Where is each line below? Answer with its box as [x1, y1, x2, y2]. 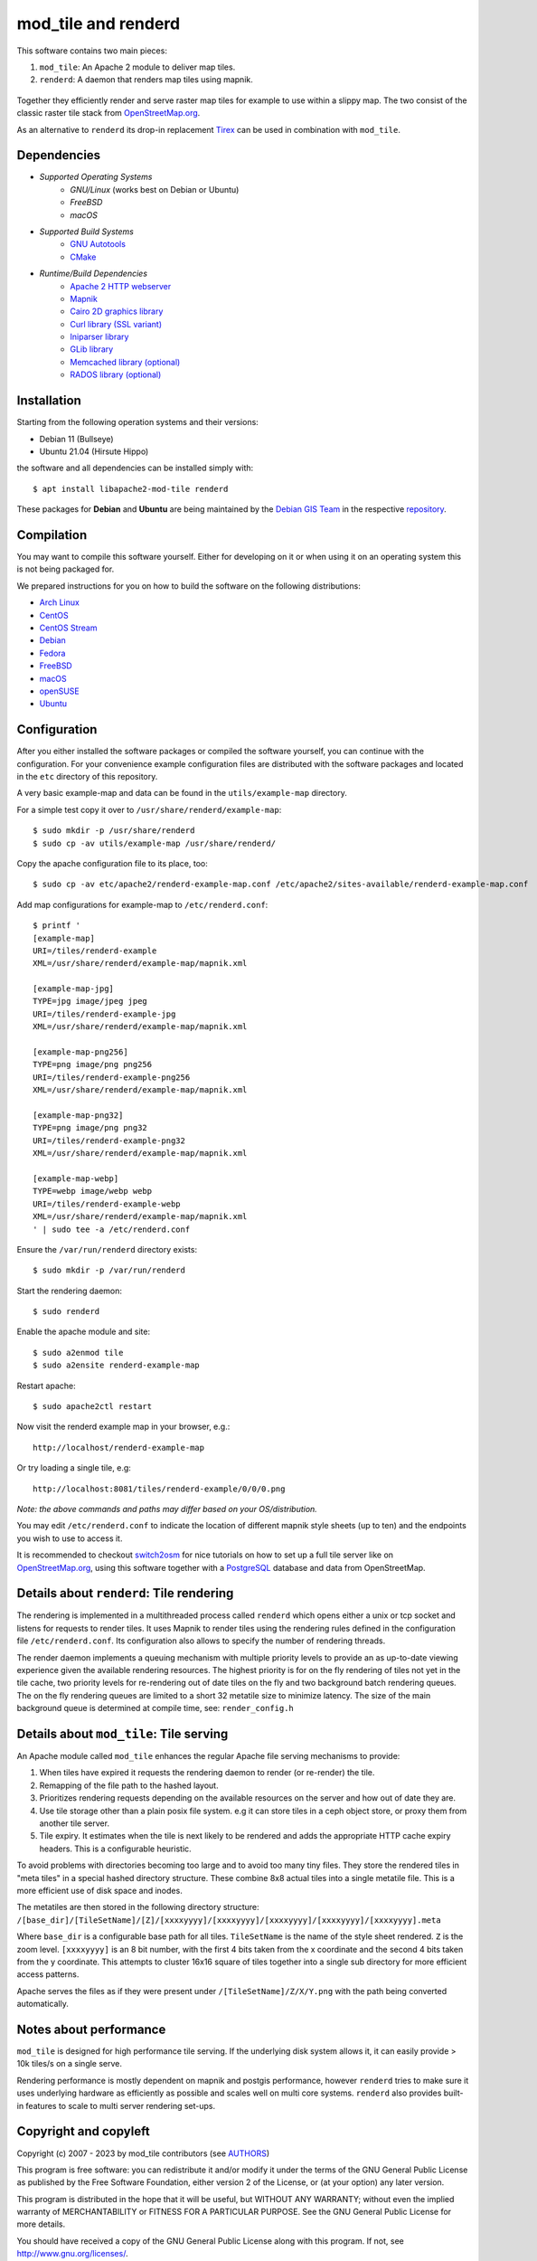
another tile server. [39, 1818, 110, 1829]
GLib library [70, 344, 114, 355]
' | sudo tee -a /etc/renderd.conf [33, 1224, 191, 1235]
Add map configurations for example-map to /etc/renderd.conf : [16, 899, 268, 910]
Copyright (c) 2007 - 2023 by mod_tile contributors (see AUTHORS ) [16, 2148, 270, 2159]
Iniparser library [70, 331, 129, 343]
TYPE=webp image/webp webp [33, 1186, 153, 1197]
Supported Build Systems [39, 226, 135, 237]
